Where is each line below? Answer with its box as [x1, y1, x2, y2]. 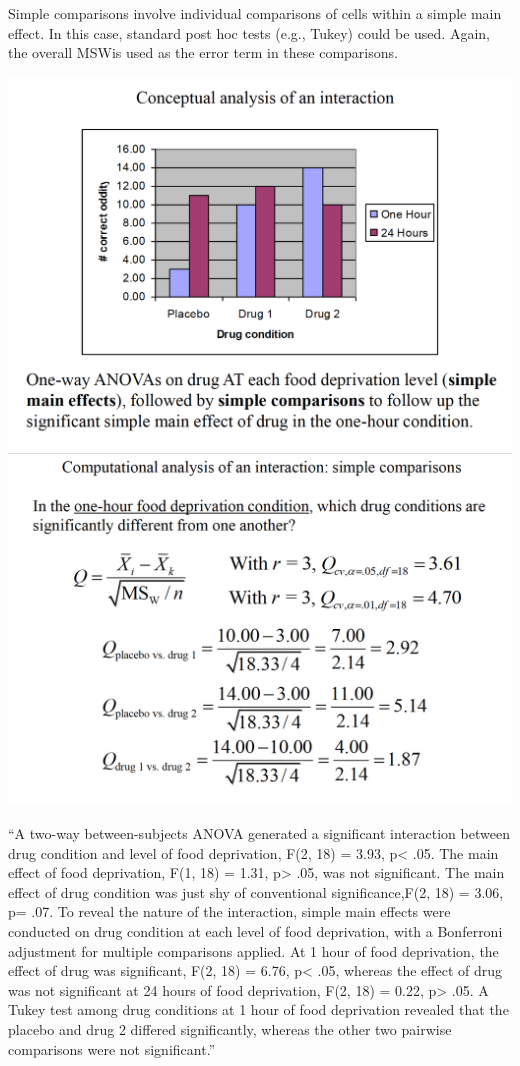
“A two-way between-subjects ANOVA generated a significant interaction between [8, 822, 510, 843]
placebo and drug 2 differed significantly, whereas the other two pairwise [8, 1018, 452, 1039]
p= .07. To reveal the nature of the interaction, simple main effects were [8, 901, 451, 922]
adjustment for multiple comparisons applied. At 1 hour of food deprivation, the [8, 940, 499, 961]
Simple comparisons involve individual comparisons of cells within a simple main [8, 3, 502, 23]
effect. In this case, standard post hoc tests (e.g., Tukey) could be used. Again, [8, 22, 490, 43]
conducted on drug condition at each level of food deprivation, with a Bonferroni [8, 920, 503, 941]
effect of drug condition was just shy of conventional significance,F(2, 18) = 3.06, [8, 881, 504, 902]
